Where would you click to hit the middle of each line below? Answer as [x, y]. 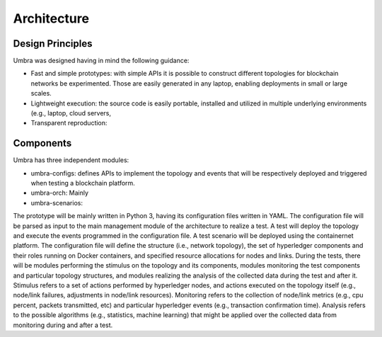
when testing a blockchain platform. [83, 183]
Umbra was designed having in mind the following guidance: [101, 61]
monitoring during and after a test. [63, 325]
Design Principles [53, 44]
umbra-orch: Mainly [59, 193]
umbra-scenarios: [57, 202]
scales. [41, 93]
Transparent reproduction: [69, 123]
